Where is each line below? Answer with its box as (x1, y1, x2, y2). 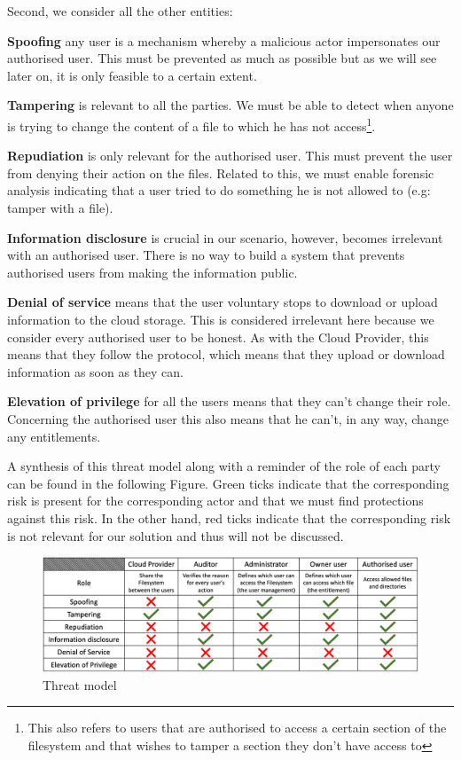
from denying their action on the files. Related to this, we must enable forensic (7, 163, 434, 182)
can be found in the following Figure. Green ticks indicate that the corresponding (7, 474, 449, 492)
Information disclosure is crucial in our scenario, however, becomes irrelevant (7, 228, 443, 247)
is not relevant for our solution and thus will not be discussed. (7, 526, 344, 545)
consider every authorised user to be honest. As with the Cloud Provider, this (7, 327, 429, 346)
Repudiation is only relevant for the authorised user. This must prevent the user (7, 146, 453, 165)
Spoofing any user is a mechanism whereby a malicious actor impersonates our (7, 31, 441, 50)
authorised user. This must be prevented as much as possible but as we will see (7, 49, 437, 67)
